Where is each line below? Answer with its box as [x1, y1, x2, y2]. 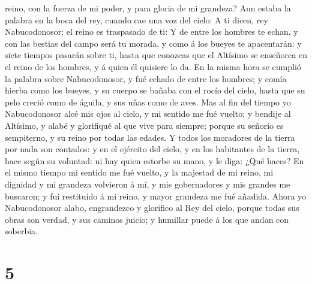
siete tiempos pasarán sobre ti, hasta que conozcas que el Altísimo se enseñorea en [5, 49, 307, 61]
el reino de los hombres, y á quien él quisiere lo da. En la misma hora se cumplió [5, 60, 301, 72]
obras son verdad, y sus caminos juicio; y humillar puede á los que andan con [5, 213, 289, 225]
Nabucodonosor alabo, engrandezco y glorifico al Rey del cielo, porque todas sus [5, 201, 299, 214]
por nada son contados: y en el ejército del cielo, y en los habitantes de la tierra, [5, 143, 300, 155]
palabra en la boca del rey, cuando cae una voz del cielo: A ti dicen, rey [5, 13, 268, 26]
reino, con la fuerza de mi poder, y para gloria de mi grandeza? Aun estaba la [5, 2, 291, 14]
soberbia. [5, 225, 38, 237]
